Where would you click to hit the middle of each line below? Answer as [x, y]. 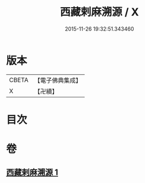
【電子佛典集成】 [58, 80]
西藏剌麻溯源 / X [99, 12]
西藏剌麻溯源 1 [32, 173]
